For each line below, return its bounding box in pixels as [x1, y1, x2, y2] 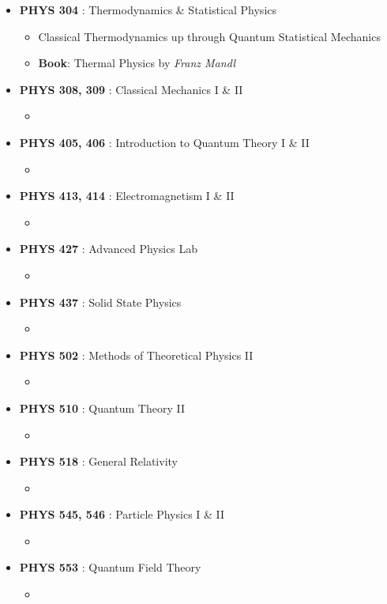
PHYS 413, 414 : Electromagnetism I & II [19, 187, 235, 204]
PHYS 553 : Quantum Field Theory [19, 559, 201, 576]
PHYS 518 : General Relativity [19, 453, 178, 470]
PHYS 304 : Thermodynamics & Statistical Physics [19, 2, 277, 17]
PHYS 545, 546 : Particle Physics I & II [19, 506, 225, 523]
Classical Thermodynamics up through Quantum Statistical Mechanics [38, 28, 381, 44]
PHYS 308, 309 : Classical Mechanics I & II [19, 81, 243, 97]
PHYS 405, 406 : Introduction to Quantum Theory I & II [19, 134, 310, 150]
